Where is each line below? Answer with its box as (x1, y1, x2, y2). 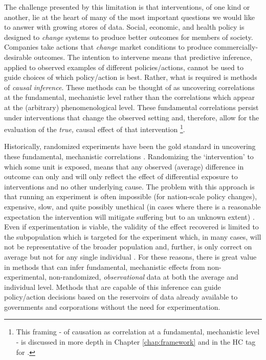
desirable (4, 51, 32, 62)
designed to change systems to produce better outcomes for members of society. (4, 31, 253, 42)
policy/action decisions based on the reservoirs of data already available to (4, 291, 238, 302)
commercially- (214, 41, 258, 52)
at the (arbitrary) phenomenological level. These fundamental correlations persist (4, 101, 259, 112)
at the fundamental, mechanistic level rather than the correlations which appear (4, 92, 255, 102)
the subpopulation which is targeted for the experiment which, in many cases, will (4, 231, 261, 242)
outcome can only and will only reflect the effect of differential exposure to (4, 171, 238, 182)
